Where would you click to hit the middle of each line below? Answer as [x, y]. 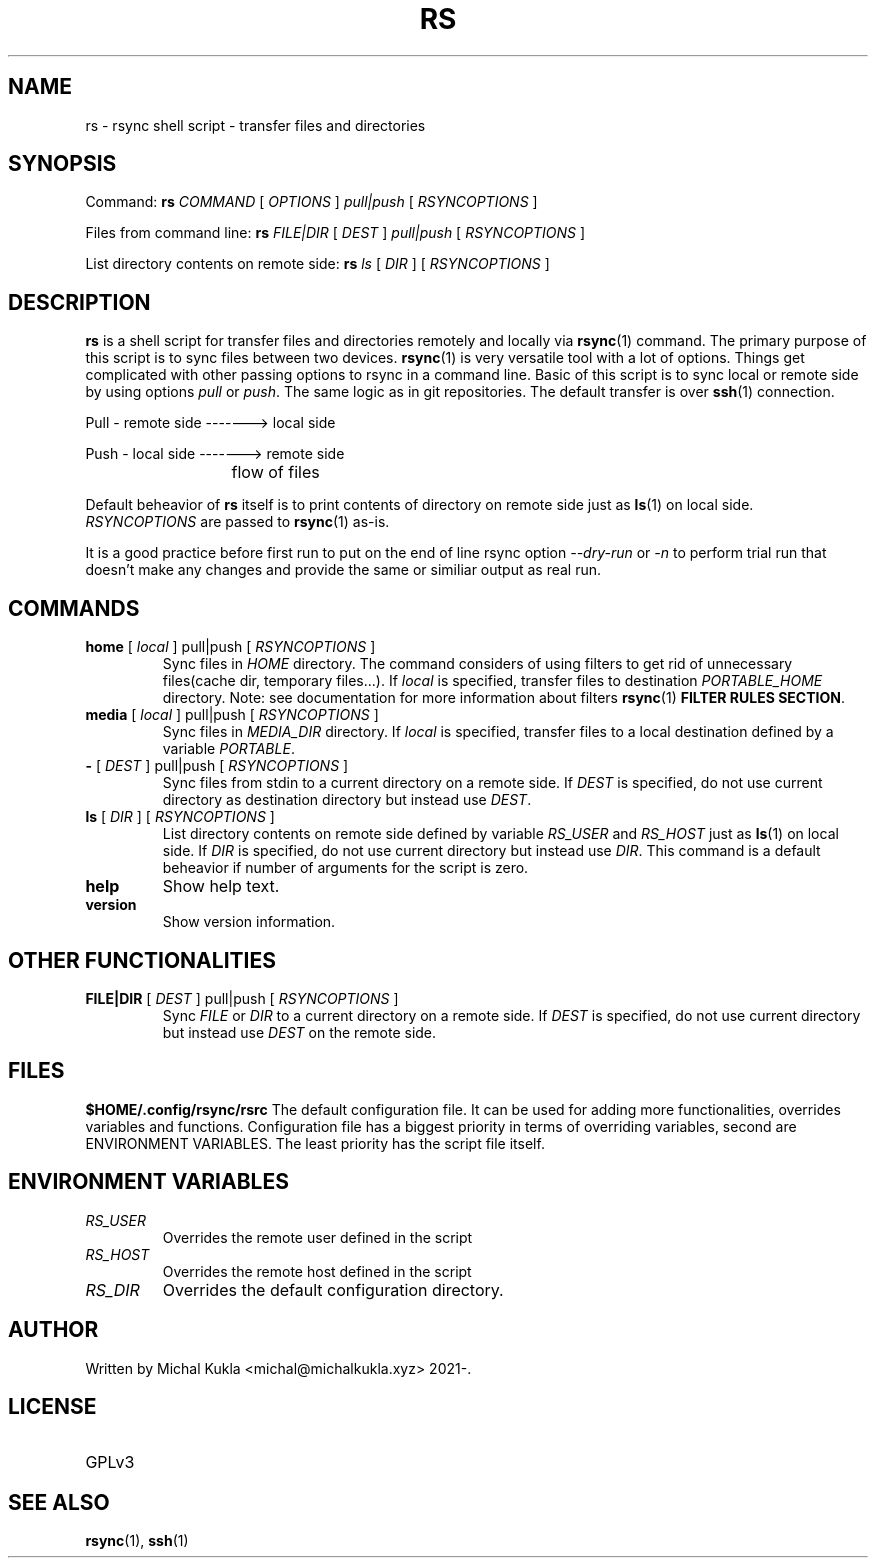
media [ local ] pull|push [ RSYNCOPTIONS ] [232, 715]
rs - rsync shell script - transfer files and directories [255, 125]
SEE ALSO [59, 1502]
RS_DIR [112, 1289]
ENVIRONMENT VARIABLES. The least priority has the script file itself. [315, 1143]
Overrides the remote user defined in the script [317, 1237]
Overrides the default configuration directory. [333, 1289]
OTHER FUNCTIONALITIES [142, 960]
